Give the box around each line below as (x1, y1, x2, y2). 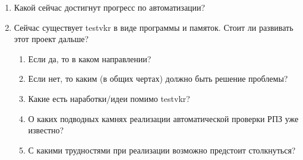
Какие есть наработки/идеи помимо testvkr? (28, 92, 190, 104)
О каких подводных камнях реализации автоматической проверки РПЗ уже (28, 112, 299, 124)
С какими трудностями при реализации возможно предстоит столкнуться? (28, 143, 296, 156)
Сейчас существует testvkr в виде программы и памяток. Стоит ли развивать (14, 21, 293, 33)
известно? (28, 124, 64, 136)
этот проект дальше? (14, 33, 89, 45)
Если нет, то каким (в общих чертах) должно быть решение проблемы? (28, 72, 288, 85)
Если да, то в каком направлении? (28, 52, 151, 65)
